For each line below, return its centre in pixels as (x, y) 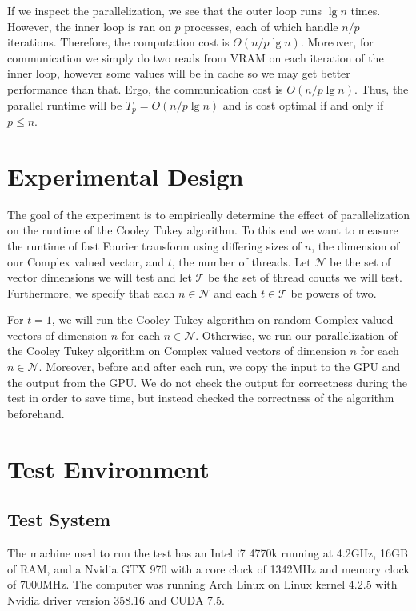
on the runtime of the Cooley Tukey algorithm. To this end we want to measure (203, 230)
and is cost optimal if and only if (303, 104)
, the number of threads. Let (241, 261)
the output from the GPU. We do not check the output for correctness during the (207, 382)
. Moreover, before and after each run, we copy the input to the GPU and (220, 367)
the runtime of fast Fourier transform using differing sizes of (154, 245)
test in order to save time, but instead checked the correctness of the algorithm (201, 398)
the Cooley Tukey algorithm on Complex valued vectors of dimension (177, 351)
